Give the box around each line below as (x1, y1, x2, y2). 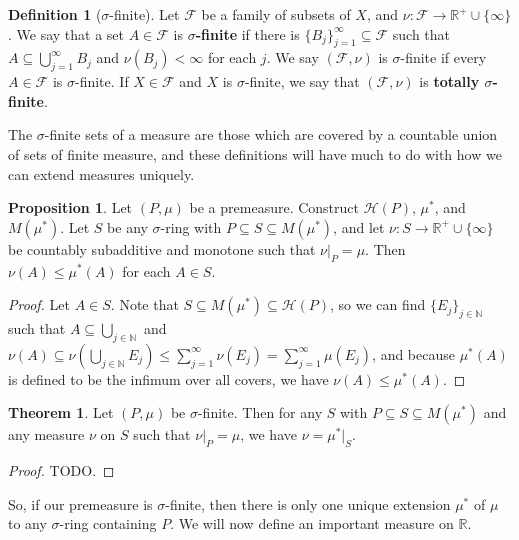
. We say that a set (8, 23, 125, 44)
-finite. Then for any (197, 402, 323, 423)
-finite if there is (195, 23, 300, 44)
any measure (8, 424, 85, 445)
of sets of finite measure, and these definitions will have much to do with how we (8, 143, 502, 164)
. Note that (110, 294, 179, 315)
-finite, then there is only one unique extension (165, 493, 451, 514)
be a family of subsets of (201, 4, 351, 24)
